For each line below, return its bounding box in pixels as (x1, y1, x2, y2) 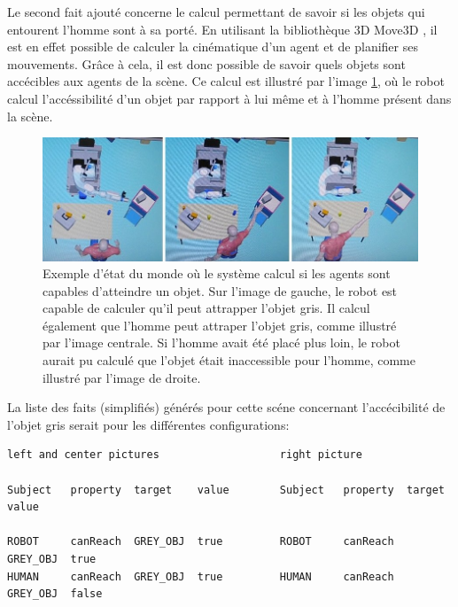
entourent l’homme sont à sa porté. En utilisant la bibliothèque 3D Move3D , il (7, 19, 438, 38)
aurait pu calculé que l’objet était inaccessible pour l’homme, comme (43, 351, 415, 370)
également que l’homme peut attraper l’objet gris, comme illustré (43, 315, 397, 334)
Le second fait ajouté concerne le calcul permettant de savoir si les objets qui (7, 3, 425, 20)
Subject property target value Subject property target (7, 483, 445, 496)
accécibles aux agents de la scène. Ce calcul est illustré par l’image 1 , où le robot (7, 72, 445, 90)
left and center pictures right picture (7, 448, 362, 462)
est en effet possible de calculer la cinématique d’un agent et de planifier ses (7, 37, 418, 56)
